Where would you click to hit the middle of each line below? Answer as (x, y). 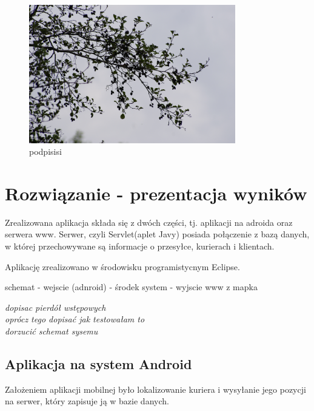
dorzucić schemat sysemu (52, 331)
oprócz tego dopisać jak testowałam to (75, 319)
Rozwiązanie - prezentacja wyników (156, 193)
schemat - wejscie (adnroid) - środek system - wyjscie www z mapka (131, 287)
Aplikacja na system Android (99, 363)
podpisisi (45, 151)
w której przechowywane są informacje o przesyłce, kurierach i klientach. (140, 246)
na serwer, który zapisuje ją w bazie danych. (87, 401)
